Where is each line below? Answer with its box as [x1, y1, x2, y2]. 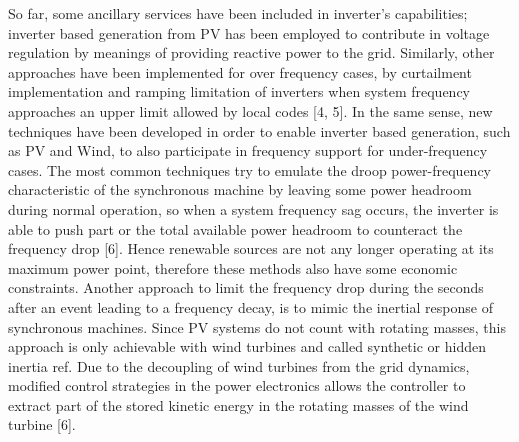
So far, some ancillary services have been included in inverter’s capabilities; [8, 3, 468, 23]
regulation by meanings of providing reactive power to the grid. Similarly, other [8, 42, 495, 63]
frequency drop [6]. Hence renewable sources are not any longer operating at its [8, 238, 494, 259]
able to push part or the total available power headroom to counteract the [8, 218, 463, 239]
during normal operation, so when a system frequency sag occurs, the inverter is [8, 198, 499, 219]
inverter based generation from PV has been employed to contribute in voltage [8, 22, 490, 43]
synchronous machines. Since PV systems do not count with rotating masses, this [8, 316, 507, 337]
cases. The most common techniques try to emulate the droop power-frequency [8, 159, 492, 180]
